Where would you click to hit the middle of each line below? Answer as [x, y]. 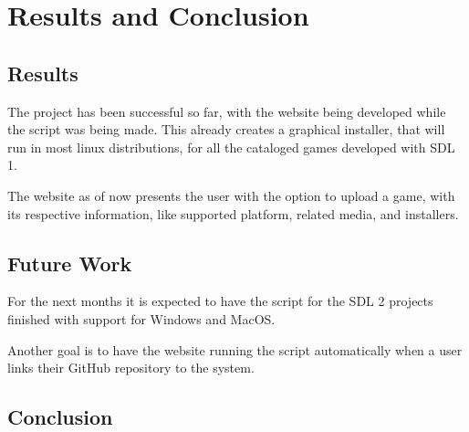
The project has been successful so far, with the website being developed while [227, 111]
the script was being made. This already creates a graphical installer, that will [226, 129]
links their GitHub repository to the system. [131, 368]
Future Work [70, 263]
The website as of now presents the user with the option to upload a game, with [231, 195]
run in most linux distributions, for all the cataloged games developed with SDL [231, 147]
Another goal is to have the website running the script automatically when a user [235, 349]
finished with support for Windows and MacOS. [141, 318]
